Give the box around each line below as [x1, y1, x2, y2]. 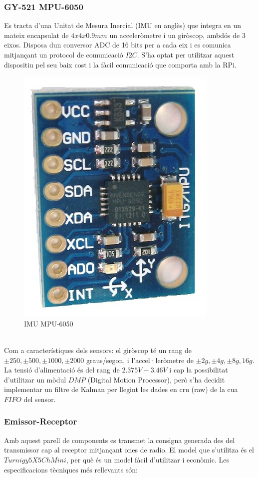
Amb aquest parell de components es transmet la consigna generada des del [4, 434, 235, 445]
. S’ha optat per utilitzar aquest [137, 49, 235, 59]
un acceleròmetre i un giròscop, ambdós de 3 [109, 29, 246, 40]
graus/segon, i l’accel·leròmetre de [86, 354, 194, 365]
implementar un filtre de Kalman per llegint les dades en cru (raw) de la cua [4, 384, 238, 394]
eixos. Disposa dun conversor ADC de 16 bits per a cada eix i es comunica [4, 39, 231, 50]
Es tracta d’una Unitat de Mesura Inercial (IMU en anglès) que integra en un [4, 20, 242, 30]
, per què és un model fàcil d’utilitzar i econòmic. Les [66, 454, 230, 464]
